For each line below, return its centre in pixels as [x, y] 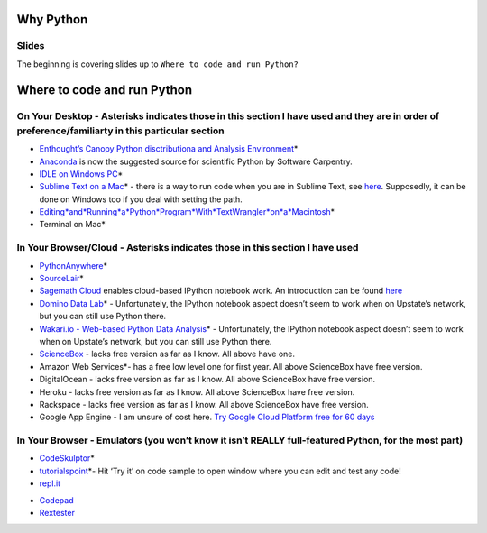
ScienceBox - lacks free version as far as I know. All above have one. [167, 354]
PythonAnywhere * [74, 265]
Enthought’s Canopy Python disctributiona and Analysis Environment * [169, 149]
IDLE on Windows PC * [81, 174]
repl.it [50, 483]
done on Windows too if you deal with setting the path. [141, 199]
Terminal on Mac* [72, 225]
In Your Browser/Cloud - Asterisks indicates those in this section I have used [188, 248]
